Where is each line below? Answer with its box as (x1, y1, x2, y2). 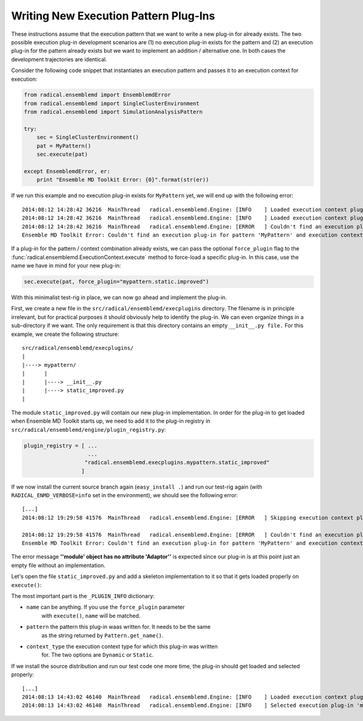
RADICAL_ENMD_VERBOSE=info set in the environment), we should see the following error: (11, 492, 238, 499)
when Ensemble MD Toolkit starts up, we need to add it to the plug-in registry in (11, 417, 211, 424)
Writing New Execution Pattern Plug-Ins (11, 9, 215, 22)
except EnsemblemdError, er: (24, 168, 111, 175)
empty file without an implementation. (11, 562, 106, 569)
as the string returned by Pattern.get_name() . (41, 631, 164, 639)
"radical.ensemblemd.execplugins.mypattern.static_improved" (84, 459, 270, 466)
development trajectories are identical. (11, 55, 107, 63)
